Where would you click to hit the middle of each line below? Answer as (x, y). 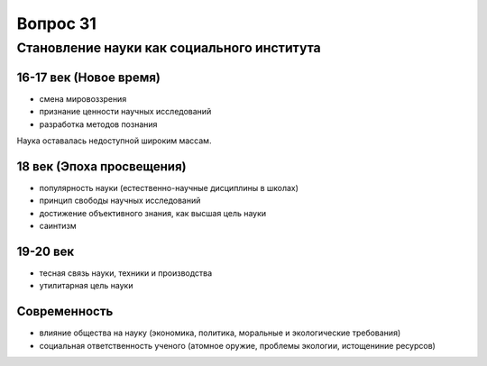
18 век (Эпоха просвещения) (101, 166)
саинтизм (58, 225)
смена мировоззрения (83, 98)
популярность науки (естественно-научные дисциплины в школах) (169, 188)
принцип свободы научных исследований (120, 201)
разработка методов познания (98, 124)
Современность (65, 311)
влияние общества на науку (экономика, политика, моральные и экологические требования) (220, 333)
